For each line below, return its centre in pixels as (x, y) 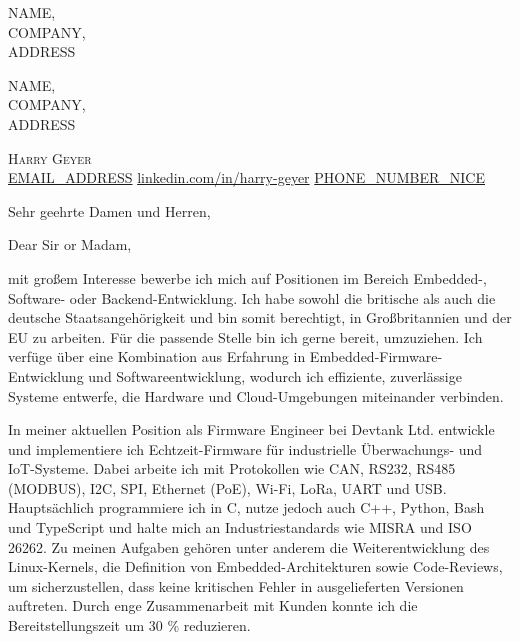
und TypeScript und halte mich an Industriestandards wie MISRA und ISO (240, 527)
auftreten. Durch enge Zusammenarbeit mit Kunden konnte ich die (213, 605)
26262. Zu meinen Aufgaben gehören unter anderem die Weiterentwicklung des (249, 546)
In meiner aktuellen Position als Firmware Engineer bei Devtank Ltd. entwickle (251, 429)
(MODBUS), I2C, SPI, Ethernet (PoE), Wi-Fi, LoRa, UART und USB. (227, 487)
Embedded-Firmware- (376, 356)
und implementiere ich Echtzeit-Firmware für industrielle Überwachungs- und (245, 448)
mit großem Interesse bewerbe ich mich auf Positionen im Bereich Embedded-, (247, 277)
